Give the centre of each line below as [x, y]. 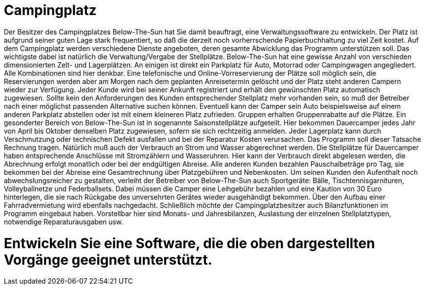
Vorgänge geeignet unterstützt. [108, 260]
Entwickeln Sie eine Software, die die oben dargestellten [189, 243]
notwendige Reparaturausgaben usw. [64, 221]
